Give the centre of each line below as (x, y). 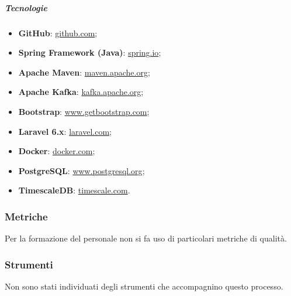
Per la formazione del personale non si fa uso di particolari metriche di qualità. (146, 238)
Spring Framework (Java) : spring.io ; (90, 52)
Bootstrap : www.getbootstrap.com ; (84, 111)
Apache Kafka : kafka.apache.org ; (81, 92)
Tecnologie (26, 7)
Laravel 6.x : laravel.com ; (65, 131)
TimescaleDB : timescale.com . (74, 190)
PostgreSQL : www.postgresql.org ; (82, 170)
